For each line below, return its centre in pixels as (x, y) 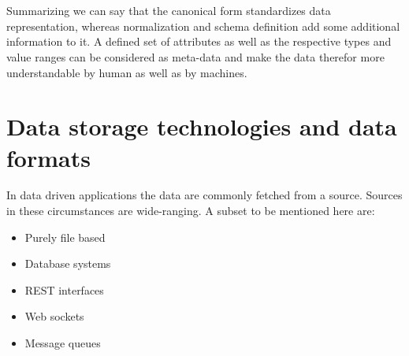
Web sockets (54, 316)
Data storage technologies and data (202, 126)
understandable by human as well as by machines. (127, 72)
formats (48, 157)
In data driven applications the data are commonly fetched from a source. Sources (204, 195)
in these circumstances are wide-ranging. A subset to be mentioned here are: (191, 211)
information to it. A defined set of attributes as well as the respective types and (199, 41)
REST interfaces (64, 289)
